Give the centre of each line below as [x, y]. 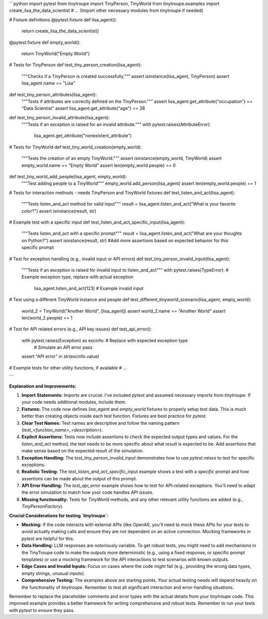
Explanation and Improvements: [43, 386]
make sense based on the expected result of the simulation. [83, 451]
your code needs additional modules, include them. [74, 402]
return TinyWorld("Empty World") [56, 53]
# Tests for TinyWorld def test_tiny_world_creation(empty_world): [76, 147]
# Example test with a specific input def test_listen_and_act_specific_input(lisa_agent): [97, 222]
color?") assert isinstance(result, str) [59, 211]
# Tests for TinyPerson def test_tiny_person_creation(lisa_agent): [75, 65]
